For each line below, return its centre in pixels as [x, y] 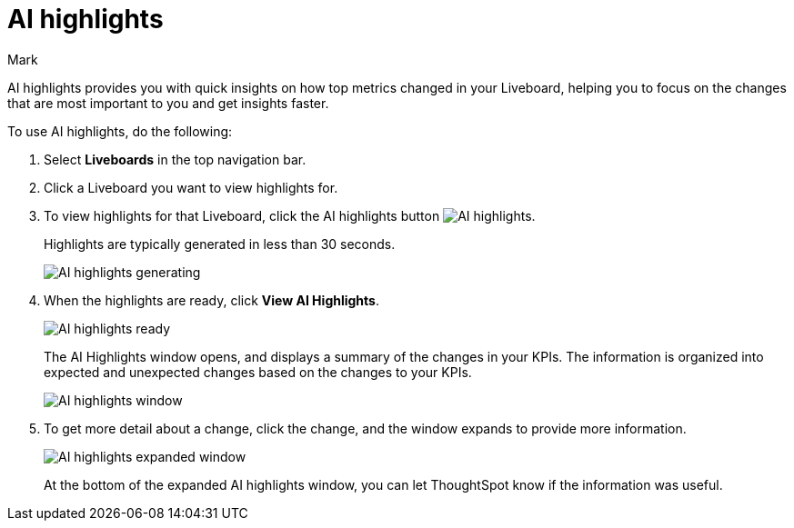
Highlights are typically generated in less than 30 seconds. [220, 244]
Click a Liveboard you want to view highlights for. [191, 187]
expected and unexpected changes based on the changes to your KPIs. [258, 372]
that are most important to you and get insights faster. [168, 103]
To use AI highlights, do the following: [120, 131]
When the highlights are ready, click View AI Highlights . [211, 300]
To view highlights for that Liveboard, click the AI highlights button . [290, 215]
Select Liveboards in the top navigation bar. [175, 159]
